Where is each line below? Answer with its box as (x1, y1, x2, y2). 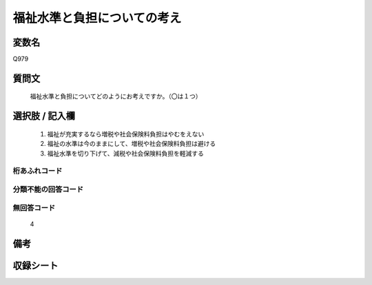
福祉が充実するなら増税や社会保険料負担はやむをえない (47, 129, 205, 138)
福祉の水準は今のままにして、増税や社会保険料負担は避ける (47, 140, 216, 148)
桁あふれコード (12, 166, 63, 176)
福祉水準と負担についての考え (12, 10, 182, 25)
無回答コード (12, 203, 56, 213)
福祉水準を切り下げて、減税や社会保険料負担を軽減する (47, 149, 205, 158)
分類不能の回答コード (12, 184, 84, 194)
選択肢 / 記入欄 (12, 110, 76, 122)
